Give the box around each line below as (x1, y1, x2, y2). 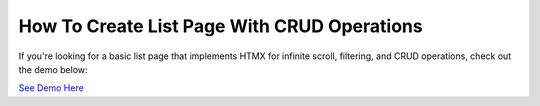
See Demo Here (18, 82, 84, 94)
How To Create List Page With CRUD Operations (18, 15, 424, 37)
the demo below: (18, 63, 89, 75)
